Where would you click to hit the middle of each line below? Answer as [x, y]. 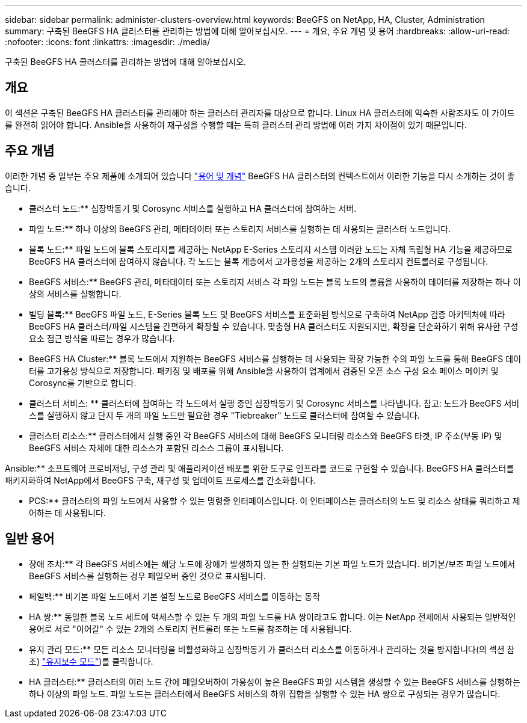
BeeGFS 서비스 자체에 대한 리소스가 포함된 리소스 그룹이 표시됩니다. [156, 448]
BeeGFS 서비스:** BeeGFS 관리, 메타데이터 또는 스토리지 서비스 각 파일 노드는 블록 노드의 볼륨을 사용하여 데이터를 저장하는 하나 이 [275, 282]
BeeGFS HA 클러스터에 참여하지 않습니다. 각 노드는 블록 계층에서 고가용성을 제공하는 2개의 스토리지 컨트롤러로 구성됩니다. [259, 261]
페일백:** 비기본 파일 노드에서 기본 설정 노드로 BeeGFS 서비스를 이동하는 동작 [175, 596]
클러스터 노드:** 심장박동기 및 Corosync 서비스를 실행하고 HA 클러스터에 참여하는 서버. [193, 208]
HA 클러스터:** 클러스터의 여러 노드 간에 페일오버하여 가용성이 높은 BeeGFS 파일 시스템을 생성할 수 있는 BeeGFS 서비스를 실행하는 [275, 681]
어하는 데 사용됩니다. [67, 512]
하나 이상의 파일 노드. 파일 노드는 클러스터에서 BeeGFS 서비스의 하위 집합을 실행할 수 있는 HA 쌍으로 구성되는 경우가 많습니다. [265, 694]
